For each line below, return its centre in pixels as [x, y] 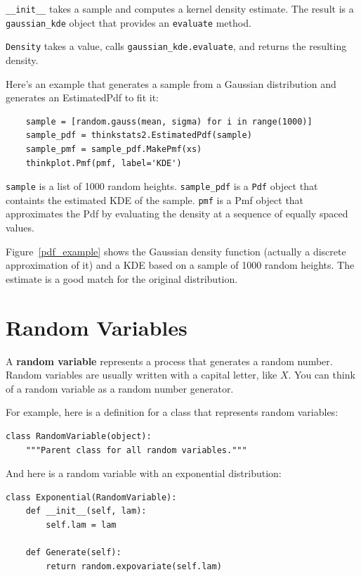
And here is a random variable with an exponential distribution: [144, 473]
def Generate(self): [73, 553]
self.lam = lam [81, 525]
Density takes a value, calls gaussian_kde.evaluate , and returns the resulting [176, 46]
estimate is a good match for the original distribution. [122, 278]
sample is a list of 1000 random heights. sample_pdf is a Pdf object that [162, 186]
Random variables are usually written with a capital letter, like [142, 375]
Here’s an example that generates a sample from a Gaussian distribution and [171, 83]
